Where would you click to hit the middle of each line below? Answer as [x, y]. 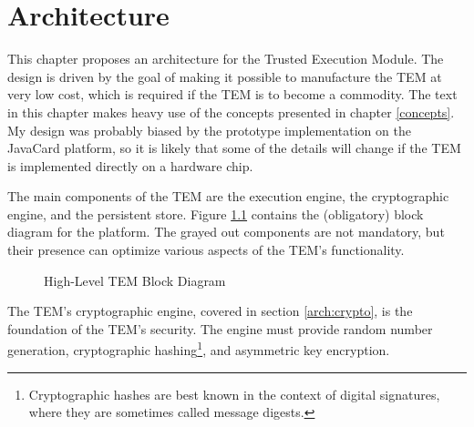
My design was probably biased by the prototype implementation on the [209, 130]
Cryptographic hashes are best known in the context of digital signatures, [234, 394]
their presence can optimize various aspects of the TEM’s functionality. [206, 250]
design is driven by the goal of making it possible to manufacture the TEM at [225, 76]
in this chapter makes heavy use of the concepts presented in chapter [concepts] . [231, 112]
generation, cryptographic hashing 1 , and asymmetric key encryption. [199, 349]
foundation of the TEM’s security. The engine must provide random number [220, 328]
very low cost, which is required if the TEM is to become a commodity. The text [232, 94]
